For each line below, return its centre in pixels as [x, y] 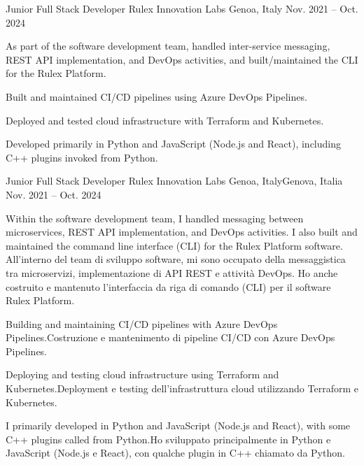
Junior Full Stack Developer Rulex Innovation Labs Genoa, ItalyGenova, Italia [174, 181]
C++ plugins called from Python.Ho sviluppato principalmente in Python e [168, 439]
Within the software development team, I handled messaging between [155, 218]
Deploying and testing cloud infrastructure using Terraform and [142, 374]
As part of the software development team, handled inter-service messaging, [168, 46]
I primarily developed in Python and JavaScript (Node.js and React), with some [178, 425]
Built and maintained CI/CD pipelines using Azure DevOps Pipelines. [156, 96]
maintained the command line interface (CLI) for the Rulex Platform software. [174, 245]
